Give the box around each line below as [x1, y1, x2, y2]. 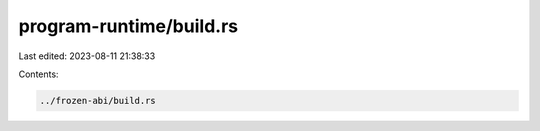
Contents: [18, 68, 59, 80]
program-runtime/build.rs [18, 15, 239, 37]
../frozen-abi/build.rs [39, 95, 157, 106]
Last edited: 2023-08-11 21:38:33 [18, 50, 156, 62]
